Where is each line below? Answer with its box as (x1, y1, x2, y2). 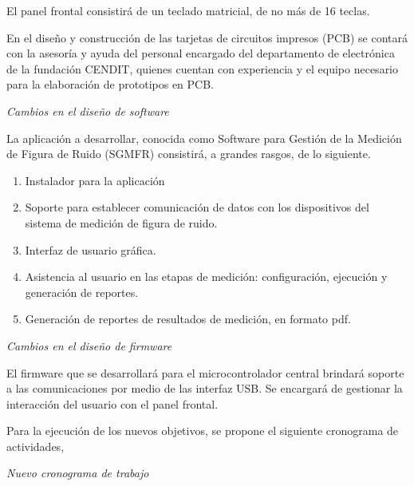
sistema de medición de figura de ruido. (25, 214, 218, 231)
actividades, (6, 437, 65, 454)
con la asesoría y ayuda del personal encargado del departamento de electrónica (6, 45, 395, 61)
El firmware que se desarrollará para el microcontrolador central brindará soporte (6, 364, 404, 381)
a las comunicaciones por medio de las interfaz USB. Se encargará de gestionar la (6, 380, 403, 397)
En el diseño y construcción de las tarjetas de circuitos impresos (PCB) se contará (6, 29, 408, 45)
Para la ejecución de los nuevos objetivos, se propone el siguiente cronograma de (6, 422, 399, 439)
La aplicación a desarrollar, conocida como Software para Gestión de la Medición (6, 129, 402, 146)
